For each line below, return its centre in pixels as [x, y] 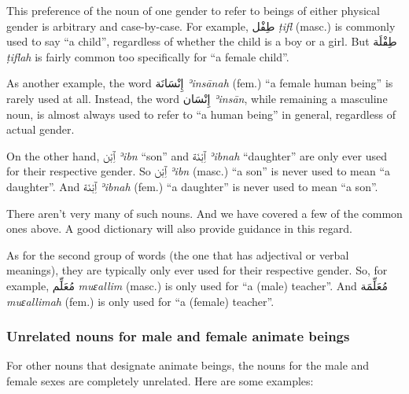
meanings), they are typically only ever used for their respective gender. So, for [197, 270]
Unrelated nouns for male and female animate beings [178, 336]
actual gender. [41, 129]
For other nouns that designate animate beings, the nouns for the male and [188, 365]
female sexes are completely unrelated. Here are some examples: [160, 380]
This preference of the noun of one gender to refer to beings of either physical [193, 10]
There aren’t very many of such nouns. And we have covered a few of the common [204, 213]
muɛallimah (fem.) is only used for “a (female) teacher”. [140, 301]
